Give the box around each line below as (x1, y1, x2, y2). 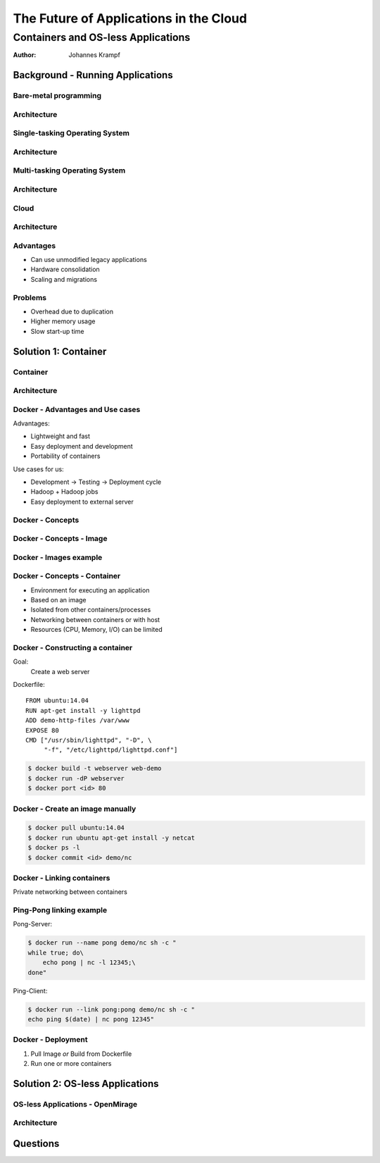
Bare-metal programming (13, 91, 102, 101)
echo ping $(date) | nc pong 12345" (27, 1015, 155, 1023)
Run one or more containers (30, 1059, 112, 1068)
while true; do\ (27, 948, 84, 957)
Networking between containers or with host (30, 615, 160, 623)
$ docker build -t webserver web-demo (27, 764, 162, 773)
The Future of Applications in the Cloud (13, 11, 248, 26)
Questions (13, 1138, 60, 1150)
